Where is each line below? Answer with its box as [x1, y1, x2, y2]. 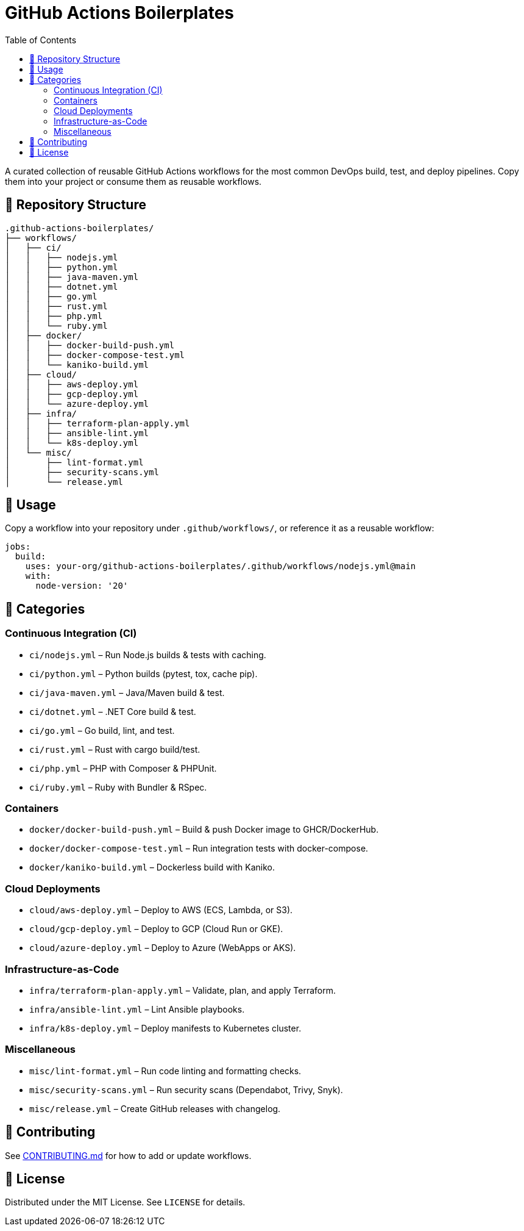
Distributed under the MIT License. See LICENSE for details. [5, 1197, 246, 1208]
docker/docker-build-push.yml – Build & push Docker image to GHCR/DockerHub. [29, 824, 379, 835]
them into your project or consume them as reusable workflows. [5, 176, 262, 187]
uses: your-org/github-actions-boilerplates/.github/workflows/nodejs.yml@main [25, 561, 416, 572]
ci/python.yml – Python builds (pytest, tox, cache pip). [29, 668, 258, 679]
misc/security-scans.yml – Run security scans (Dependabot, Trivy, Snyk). [29, 1084, 343, 1095]
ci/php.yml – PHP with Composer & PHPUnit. [29, 763, 217, 773]
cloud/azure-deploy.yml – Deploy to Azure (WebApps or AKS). [29, 942, 296, 953]
